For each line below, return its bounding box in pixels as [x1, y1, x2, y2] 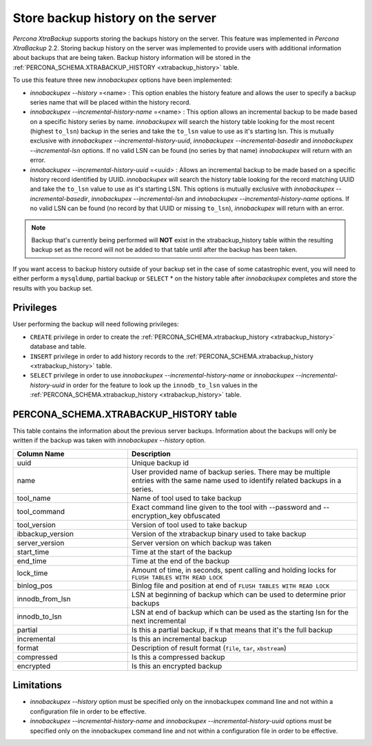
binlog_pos [17, 581, 53, 590]
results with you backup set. [12, 284, 93, 292]
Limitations [12, 679, 62, 692]
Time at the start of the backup [131, 547, 232, 557]
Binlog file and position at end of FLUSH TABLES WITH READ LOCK [131, 581, 330, 590]
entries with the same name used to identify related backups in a [131, 475, 342, 485]
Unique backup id [131, 458, 189, 468]
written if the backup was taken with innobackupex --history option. [12, 436, 206, 444]
